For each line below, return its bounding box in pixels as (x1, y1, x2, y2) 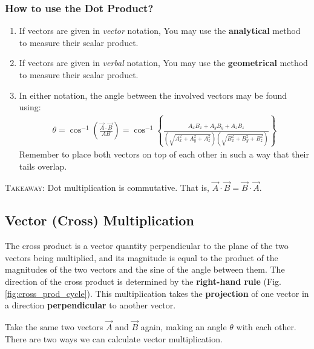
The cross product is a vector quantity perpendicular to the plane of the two (5, 239, 289, 252)
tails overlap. (19, 159, 67, 172)
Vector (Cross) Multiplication (5, 211, 194, 230)
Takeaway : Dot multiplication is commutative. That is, (5, 181, 210, 194)
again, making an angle (140, 320, 227, 333)
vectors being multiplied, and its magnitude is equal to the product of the (5, 251, 278, 264)
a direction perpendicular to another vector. (5, 299, 176, 311)
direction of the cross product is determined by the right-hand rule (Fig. (5, 274, 281, 287)
